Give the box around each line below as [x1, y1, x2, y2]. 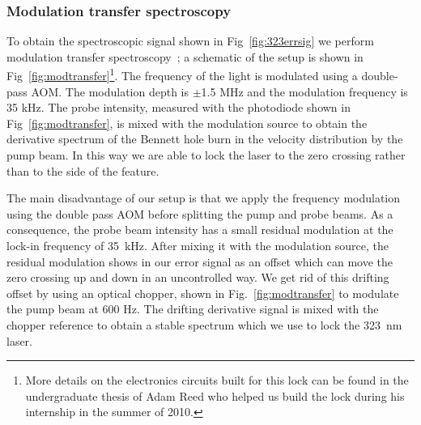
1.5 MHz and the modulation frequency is [201, 83, 408, 100]
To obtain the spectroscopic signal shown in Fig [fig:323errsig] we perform [6, 32, 374, 49]
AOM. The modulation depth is [31, 83, 189, 100]
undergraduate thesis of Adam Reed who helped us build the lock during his [25, 387, 405, 404]
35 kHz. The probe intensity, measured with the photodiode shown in [6, 99, 351, 116]
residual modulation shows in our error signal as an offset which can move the [6, 253, 393, 270]
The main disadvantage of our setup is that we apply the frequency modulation [6, 189, 401, 206]
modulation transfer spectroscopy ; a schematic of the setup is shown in [6, 48, 364, 65]
